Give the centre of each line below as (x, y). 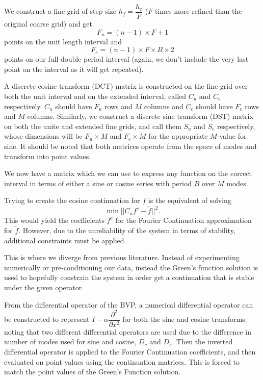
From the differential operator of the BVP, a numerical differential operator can (129, 304)
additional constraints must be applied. (65, 240)
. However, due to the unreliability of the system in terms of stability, (127, 230)
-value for (232, 136)
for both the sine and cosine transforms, (185, 319)
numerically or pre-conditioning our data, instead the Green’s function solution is (131, 267)
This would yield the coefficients (54, 220)
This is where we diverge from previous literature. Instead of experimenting (122, 257)
